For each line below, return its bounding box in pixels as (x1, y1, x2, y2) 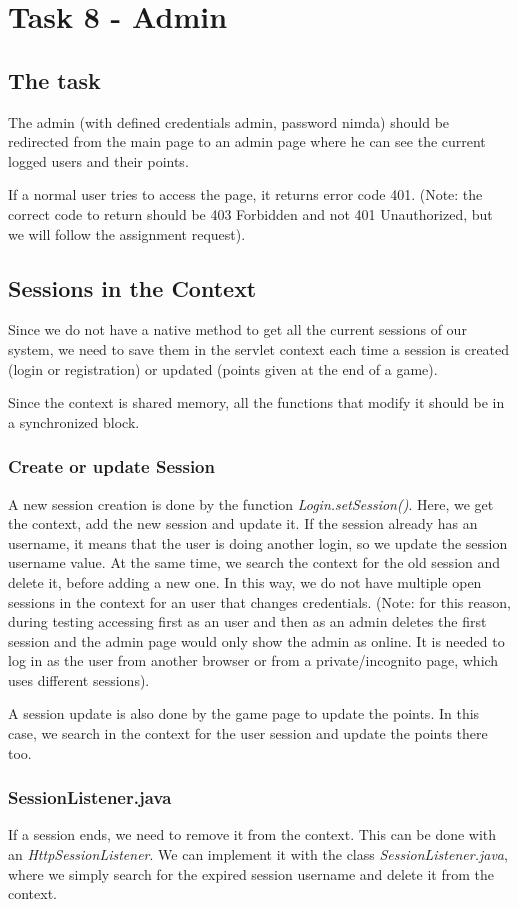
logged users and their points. (8, 150, 189, 171)
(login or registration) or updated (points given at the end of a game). (8, 358, 438, 379)
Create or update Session (8, 454, 215, 479)
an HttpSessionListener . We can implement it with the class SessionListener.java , (8, 844, 508, 865)
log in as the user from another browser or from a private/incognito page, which (8, 650, 499, 671)
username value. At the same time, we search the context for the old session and (8, 552, 501, 573)
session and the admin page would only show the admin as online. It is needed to (8, 630, 505, 651)
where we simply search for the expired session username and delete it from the (8, 863, 494, 884)
